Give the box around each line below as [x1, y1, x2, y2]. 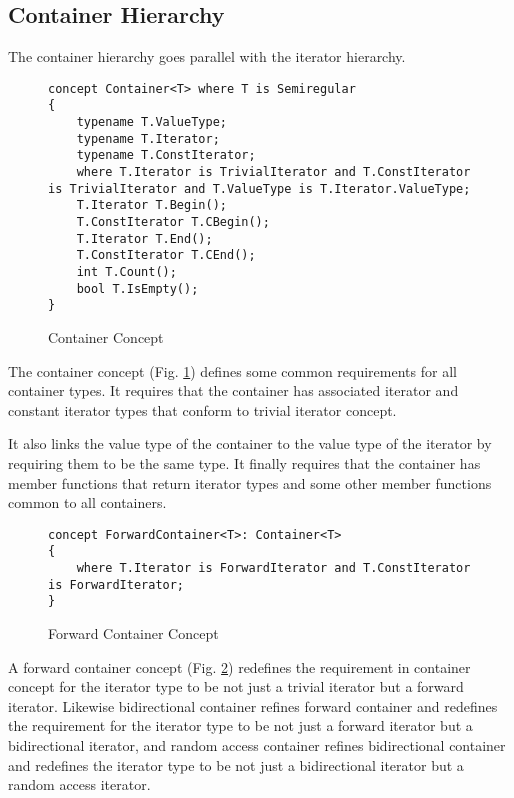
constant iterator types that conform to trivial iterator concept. [8, 399, 397, 420]
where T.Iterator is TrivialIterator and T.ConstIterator [76, 165, 471, 180]
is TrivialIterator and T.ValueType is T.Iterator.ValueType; [48, 181, 471, 196]
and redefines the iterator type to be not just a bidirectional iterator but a [8, 754, 464, 775]
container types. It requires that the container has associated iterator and [8, 380, 459, 401]
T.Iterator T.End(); [76, 231, 213, 246]
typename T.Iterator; [76, 131, 220, 146]
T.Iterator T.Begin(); [76, 198, 227, 213]
